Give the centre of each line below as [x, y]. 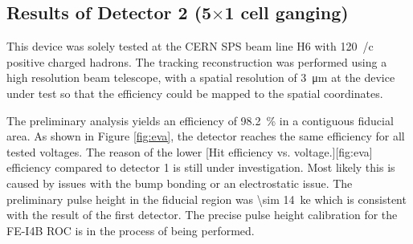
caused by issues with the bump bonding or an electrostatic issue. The [180, 183]
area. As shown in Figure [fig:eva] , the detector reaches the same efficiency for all [206, 136]
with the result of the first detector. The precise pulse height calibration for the [202, 215]
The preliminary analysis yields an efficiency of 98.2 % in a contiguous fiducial [200, 120]
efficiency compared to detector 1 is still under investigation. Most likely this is [201, 167]
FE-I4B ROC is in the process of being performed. [131, 230]
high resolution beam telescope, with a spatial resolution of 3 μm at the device [201, 77]
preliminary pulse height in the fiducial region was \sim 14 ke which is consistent [206, 199]
